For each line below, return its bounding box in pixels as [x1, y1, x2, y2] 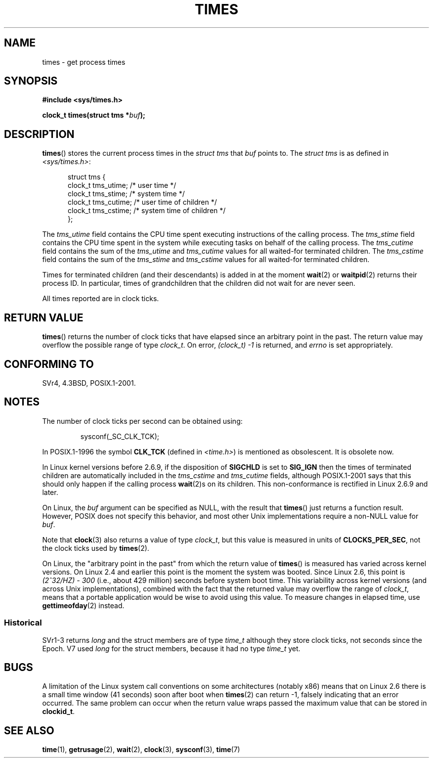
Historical [4, 618, 42, 628]
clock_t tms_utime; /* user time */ [68, 181, 176, 190]
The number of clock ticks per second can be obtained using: [42, 416, 243, 425]
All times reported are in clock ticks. [42, 294, 159, 303]
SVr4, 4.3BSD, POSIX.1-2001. [42, 378, 136, 387]
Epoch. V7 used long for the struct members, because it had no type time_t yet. [42, 644, 301, 653]
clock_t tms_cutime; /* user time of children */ [68, 198, 217, 207]
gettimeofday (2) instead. [42, 601, 125, 610]
